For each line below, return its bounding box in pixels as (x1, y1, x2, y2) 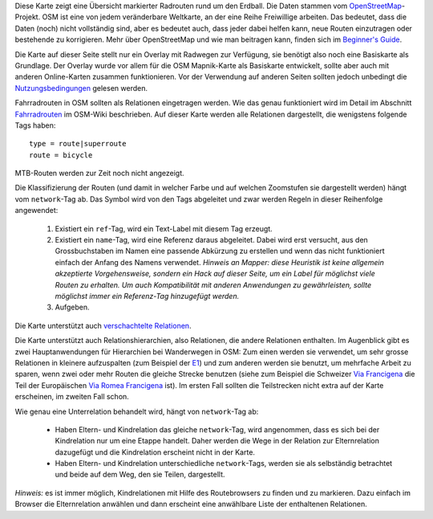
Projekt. (14, 12, 41, 22)
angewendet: (14, 206, 59, 215)
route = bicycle (29, 150, 93, 160)
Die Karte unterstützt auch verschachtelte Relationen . (14, 321, 192, 330)
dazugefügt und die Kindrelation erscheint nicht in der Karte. (55, 447, 256, 457)
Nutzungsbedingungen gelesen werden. (14, 83, 148, 92)
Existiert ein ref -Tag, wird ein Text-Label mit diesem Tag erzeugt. (55, 223, 273, 233)
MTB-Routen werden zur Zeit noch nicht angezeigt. (14, 169, 184, 178)
